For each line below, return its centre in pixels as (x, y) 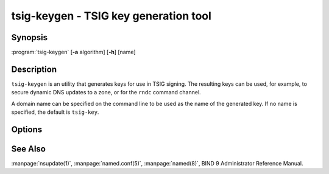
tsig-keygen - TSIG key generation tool (111, 16)
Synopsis (30, 37)
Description (34, 69)
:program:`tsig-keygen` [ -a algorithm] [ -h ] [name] (74, 52)
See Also (28, 149)
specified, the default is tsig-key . (55, 112)
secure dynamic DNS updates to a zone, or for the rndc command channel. (106, 92)
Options (27, 129)
